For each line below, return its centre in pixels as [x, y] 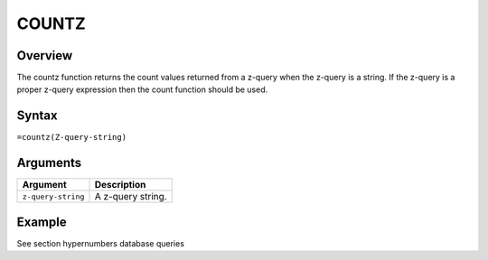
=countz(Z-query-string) [71, 137]
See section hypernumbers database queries [101, 243]
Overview [45, 56]
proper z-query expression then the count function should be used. [142, 89]
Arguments [49, 163]
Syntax [37, 116]
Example [42, 222]
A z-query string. [131, 197]
